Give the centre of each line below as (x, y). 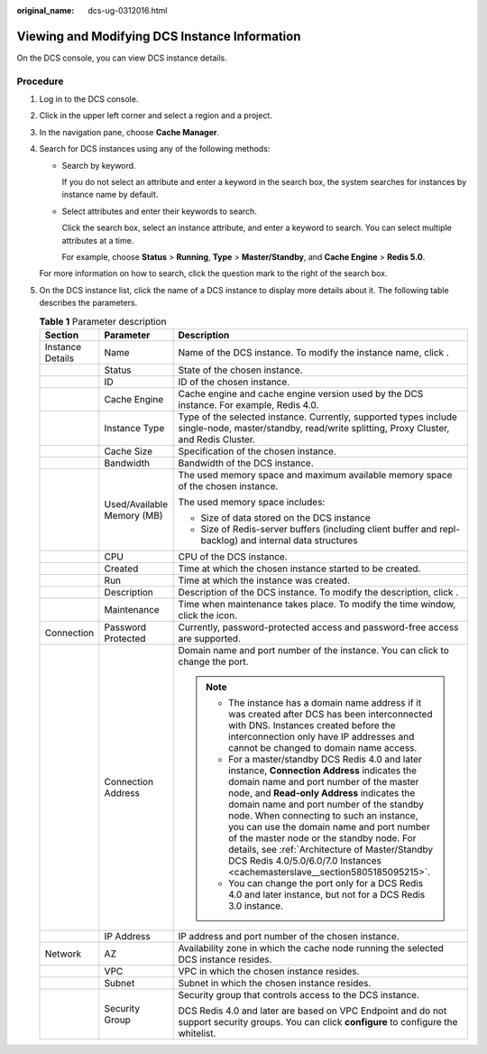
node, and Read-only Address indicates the (322, 792)
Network (63, 954)
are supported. (209, 638)
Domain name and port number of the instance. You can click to (314, 650)
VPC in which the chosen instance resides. (269, 971)
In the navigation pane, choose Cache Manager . (129, 132)
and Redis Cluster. (217, 439)
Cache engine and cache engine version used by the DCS (301, 393)
